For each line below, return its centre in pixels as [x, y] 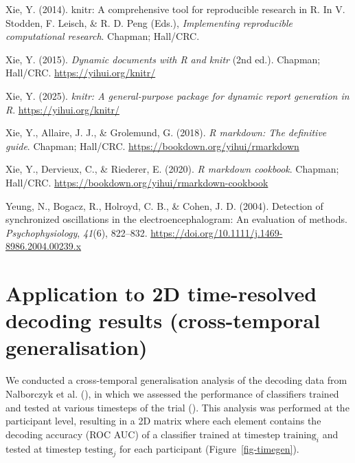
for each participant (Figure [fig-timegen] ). [209, 448]
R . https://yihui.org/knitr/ [62, 109]
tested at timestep [44, 448]
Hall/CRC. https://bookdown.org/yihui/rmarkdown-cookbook [137, 182]
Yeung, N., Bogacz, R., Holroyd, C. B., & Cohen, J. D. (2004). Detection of [164, 205]
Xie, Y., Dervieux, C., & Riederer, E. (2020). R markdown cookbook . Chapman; [172, 169]
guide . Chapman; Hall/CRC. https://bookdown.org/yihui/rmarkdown [152, 146]
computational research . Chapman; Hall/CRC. [103, 36]
